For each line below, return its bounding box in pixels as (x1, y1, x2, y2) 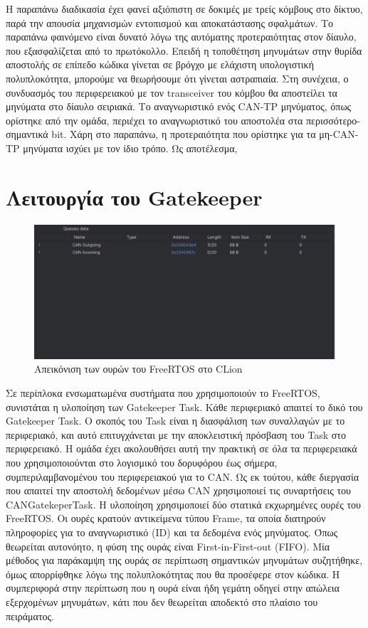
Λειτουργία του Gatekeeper (6, 182, 263, 211)
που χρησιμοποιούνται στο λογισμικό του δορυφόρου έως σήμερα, (6, 455, 278, 470)
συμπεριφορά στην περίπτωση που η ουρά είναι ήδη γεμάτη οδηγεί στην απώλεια (6, 580, 340, 595)
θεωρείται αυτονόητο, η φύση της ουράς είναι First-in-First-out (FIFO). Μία (6, 538, 330, 553)
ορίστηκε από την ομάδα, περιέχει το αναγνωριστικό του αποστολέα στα (6, 112, 303, 127)
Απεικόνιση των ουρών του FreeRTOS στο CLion (34, 361, 243, 376)
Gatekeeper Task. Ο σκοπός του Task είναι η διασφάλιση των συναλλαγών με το (6, 413, 345, 428)
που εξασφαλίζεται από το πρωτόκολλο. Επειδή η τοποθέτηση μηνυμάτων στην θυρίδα (6, 43, 362, 58)
